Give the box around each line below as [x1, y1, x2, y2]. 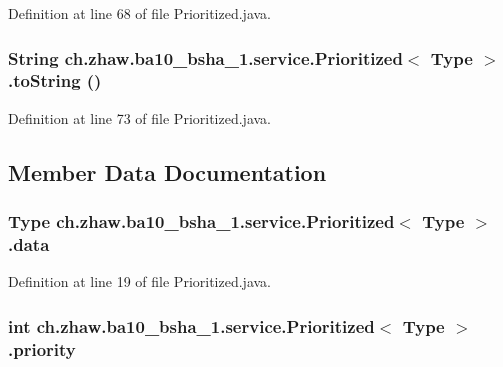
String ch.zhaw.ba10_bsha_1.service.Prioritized [8, 45, 403, 70]
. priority [8, 336, 76, 361]
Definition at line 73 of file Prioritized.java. [8, 107, 272, 128]
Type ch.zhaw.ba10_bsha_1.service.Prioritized [8, 209, 395, 234]
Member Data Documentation [8, 156, 327, 187]
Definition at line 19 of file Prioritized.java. [8, 271, 272, 292]
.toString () [8, 68, 102, 93]
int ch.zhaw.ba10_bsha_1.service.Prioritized [8, 313, 375, 338]
